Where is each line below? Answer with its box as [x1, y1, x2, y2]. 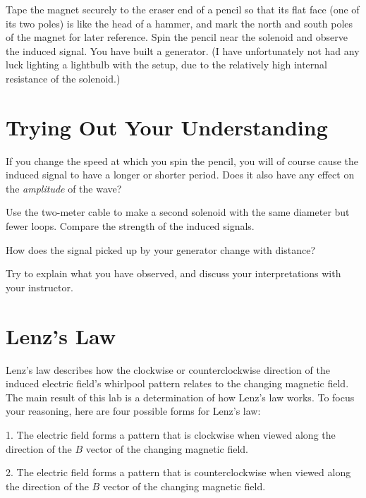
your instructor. [6, 279, 73, 294]
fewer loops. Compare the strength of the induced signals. [6, 219, 255, 233]
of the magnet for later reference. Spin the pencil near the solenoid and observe [6, 30, 348, 44]
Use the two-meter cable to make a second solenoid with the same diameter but [6, 205, 350, 219]
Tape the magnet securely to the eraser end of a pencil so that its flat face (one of [6, 2, 360, 16]
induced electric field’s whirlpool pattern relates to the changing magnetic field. [6, 376, 349, 391]
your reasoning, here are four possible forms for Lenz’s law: [6, 403, 261, 418]
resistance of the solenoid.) [6, 71, 121, 85]
